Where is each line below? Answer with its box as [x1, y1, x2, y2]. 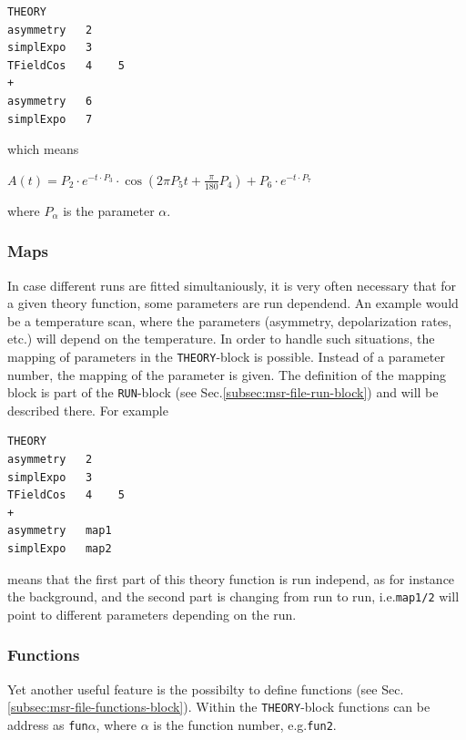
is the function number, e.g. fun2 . [153, 714, 337, 734]
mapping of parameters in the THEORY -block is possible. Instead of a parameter [7, 346, 445, 365]
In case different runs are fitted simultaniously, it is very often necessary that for [7, 275, 457, 294]
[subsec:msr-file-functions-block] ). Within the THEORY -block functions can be [7, 697, 431, 716]
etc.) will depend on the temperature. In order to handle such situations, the [7, 329, 435, 348]
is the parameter [63, 200, 155, 220]
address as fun [7, 714, 88, 734]
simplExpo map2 [7, 542, 112, 555]
